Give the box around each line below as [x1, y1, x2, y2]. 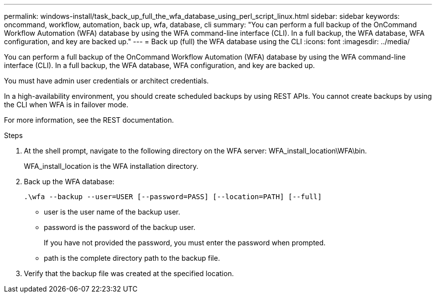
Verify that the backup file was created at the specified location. [24, 269, 234, 278]
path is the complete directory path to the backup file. [44, 254, 220, 262]
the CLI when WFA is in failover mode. [4, 100, 128, 109]
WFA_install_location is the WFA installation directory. [24, 162, 199, 170]
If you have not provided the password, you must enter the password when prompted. [44, 238, 326, 247]
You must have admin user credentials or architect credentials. [4, 76, 209, 85]
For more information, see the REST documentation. [4, 116, 174, 124]
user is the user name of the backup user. [44, 208, 181, 216]
